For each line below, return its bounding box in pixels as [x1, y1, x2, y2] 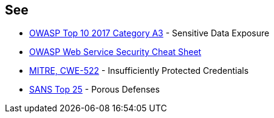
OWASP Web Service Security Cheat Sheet [29, 47, 202, 57]
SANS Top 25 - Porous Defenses [29, 84, 160, 95]
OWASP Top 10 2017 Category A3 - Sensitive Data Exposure [29, 28, 270, 39]
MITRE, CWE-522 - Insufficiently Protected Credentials [29, 65, 249, 76]
